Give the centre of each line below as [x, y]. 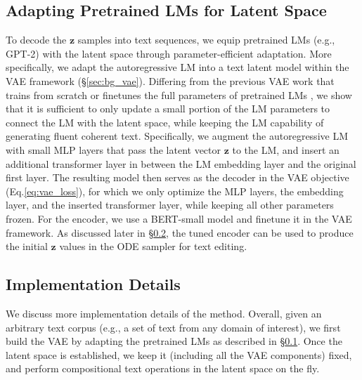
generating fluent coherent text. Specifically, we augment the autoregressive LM [177, 136]
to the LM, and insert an [286, 149]
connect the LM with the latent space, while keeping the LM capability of [165, 122]
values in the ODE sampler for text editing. [153, 246]
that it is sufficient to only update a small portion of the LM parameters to [168, 109]
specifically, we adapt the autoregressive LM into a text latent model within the [177, 67]
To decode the [36, 40]
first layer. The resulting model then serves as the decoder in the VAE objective [177, 177]
